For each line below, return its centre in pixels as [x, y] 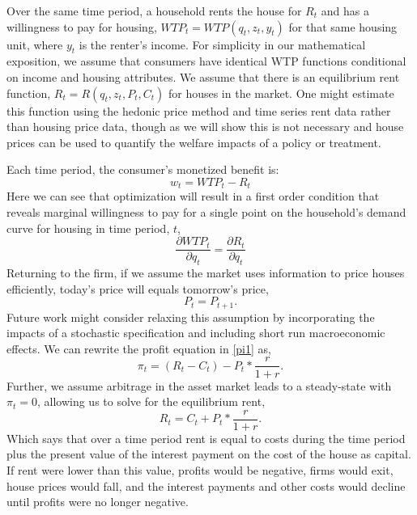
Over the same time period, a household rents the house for [154, 11]
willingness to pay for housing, [82, 26]
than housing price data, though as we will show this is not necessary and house [205, 127]
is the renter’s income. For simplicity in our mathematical [222, 44]
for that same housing [343, 26]
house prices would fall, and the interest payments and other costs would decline [206, 485]
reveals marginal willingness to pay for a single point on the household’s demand [206, 212]
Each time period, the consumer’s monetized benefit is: [143, 169]
